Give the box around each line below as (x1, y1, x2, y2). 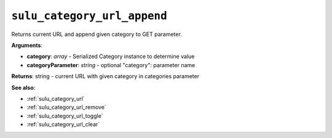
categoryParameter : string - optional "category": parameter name (26, 61, 196, 68)
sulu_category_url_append (11, 9, 167, 23)
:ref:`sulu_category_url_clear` (26, 121, 100, 128)
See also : (11, 84, 36, 91)
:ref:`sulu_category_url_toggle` (26, 112, 104, 119)
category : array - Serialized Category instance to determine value (26, 53, 195, 60)
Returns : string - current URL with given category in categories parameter (11, 73, 200, 80)
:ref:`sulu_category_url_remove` (26, 104, 107, 111)
